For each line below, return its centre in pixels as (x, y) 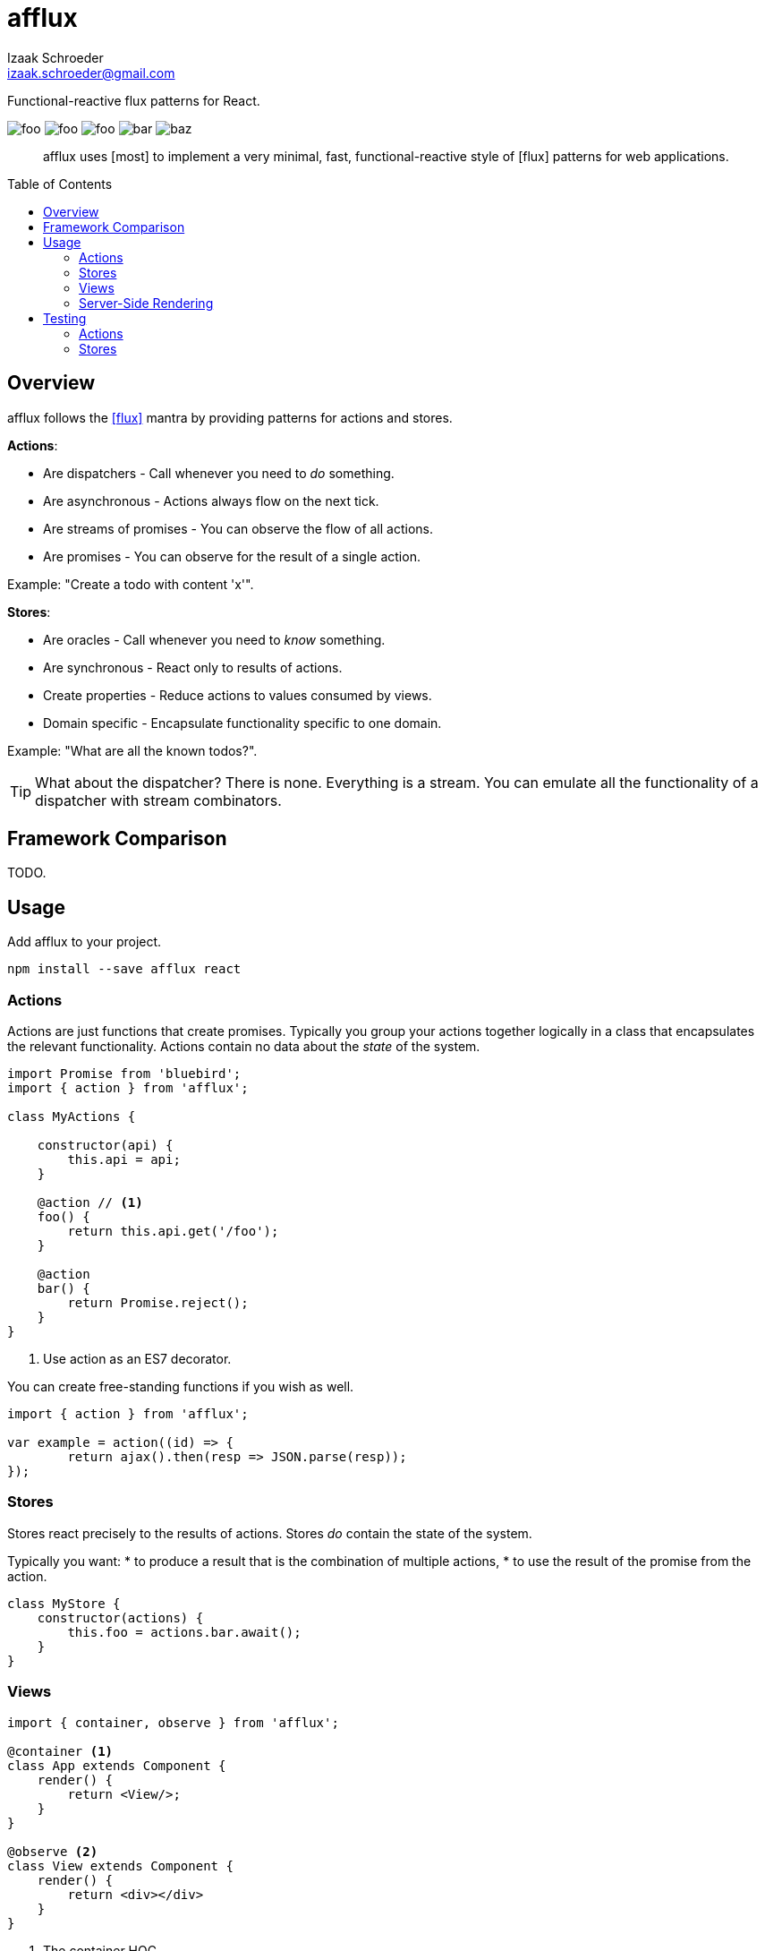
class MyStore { (64, 1603)
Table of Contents (60, 184)
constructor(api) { (105, 1146)
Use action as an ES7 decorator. (137, 1359)
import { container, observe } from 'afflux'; (173, 1722)
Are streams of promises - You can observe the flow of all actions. (238, 528)
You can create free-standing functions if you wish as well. (181, 1387)
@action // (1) (90, 1203)
